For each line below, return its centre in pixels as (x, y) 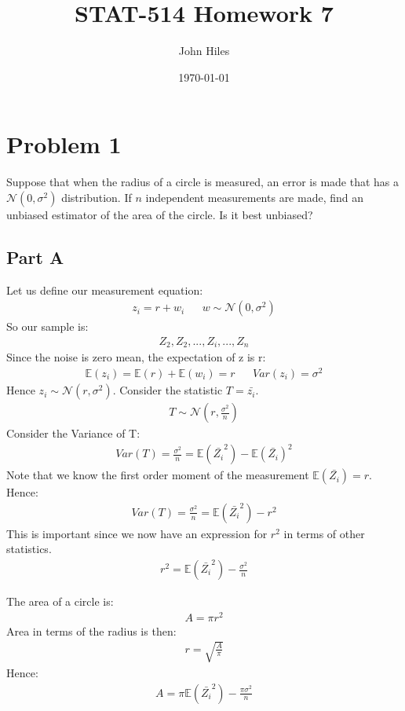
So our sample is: (47, 326)
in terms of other (324, 533)
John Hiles (204, 51)
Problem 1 (64, 144)
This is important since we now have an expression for (137, 533)
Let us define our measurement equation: (105, 290)
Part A (35, 257)
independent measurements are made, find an (255, 197)
